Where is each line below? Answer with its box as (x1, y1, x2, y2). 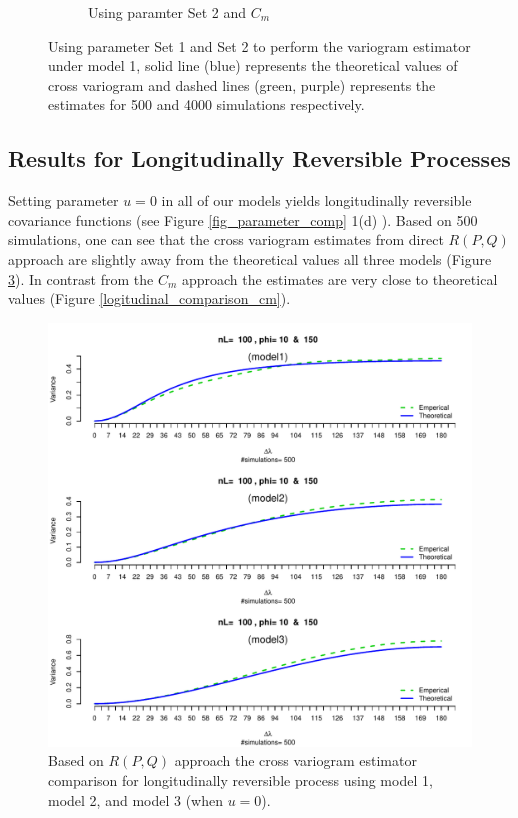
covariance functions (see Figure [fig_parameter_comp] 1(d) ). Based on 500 (8, 209, 478, 230)
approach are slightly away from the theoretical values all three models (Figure (8, 248, 492, 269)
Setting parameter (8, 190, 119, 211)
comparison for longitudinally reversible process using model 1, (48, 769, 433, 790)
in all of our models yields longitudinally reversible (161, 190, 472, 211)
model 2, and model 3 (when (48, 789, 223, 810)
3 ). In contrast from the (8, 268, 154, 289)
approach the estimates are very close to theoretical (181, 268, 498, 289)
